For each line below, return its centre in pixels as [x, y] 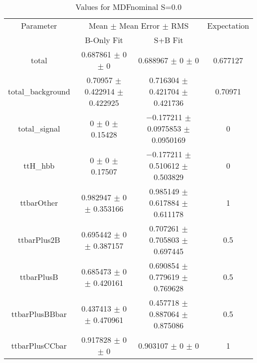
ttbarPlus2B [39, 240]
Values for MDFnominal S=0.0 [128, 7]
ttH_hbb [39, 165]
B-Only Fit [104, 40]
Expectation [228, 25]
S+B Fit [169, 40]
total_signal [39, 128]
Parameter [39, 25]
